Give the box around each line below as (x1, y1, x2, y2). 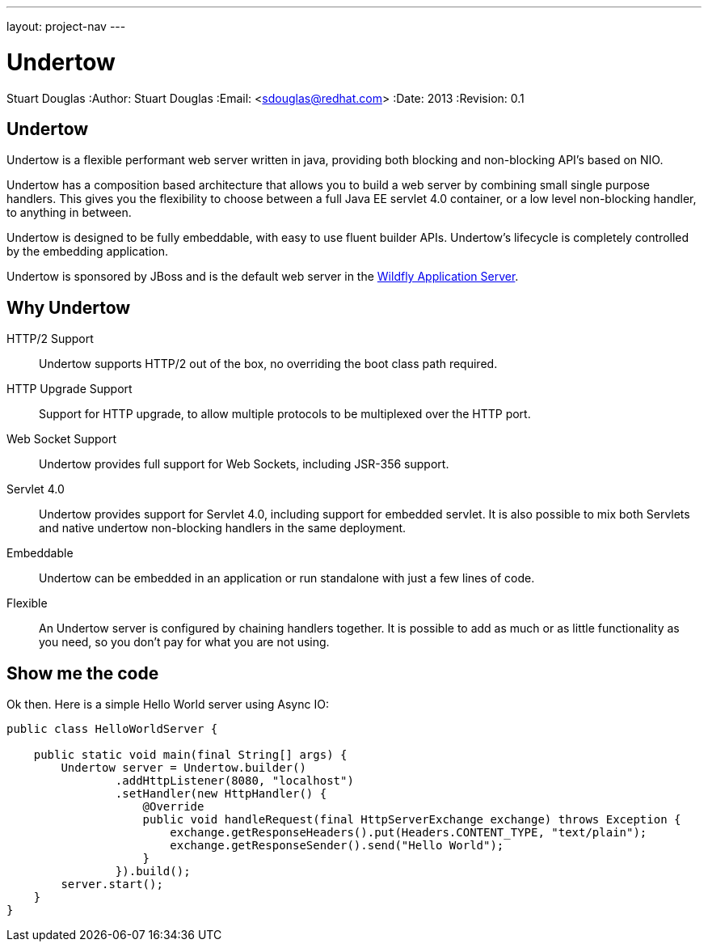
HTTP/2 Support (6, 332, 94, 346)
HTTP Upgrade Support (6, 382, 133, 396)
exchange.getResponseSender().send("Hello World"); (170, 839, 504, 853)
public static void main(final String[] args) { (33, 748, 348, 762)
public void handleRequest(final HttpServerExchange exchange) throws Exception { (142, 813, 681, 827)
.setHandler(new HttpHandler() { (115, 787, 327, 801)
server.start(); (61, 878, 163, 891)
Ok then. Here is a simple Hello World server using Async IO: (6, 697, 329, 712)
